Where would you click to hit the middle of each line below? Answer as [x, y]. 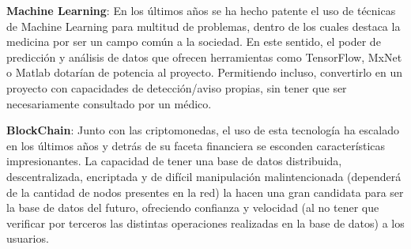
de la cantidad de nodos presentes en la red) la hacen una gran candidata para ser [205, 192]
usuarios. [28, 238]
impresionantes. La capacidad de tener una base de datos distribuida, [174, 161]
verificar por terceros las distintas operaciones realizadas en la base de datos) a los [205, 223]
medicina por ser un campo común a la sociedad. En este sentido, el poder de [194, 41]
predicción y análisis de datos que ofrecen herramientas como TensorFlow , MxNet [204, 57]
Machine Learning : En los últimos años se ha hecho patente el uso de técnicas [201, 10]
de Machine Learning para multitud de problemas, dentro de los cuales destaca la [204, 26]
